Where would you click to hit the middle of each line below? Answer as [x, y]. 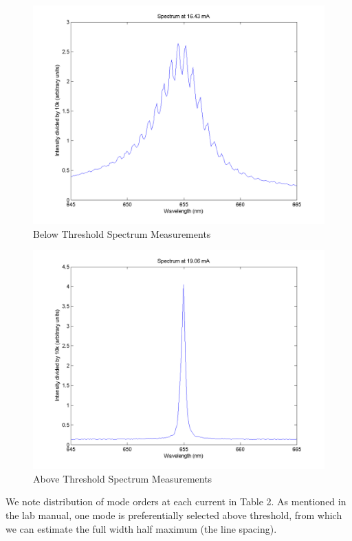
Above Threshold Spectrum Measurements [123, 478]
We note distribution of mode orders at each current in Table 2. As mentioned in [176, 501]
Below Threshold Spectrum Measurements [122, 233]
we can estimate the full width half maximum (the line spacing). [141, 528]
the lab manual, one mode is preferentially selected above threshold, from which [174, 515]
